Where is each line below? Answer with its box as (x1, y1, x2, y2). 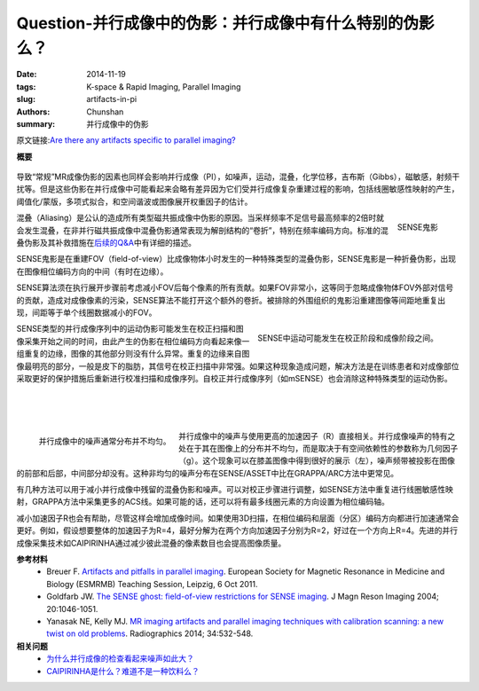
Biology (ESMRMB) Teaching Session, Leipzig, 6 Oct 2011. (46, 578, 258, 589)
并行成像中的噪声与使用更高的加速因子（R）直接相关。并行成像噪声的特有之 (178, 430, 456, 441)
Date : (16, 69, 37, 80)
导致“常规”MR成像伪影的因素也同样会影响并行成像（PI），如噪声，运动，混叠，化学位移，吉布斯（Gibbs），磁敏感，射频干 (16, 171, 460, 182)
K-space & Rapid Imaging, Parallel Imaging (86, 81, 241, 92)
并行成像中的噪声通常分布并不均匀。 (38, 436, 171, 447)
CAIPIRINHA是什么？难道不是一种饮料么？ (46, 665, 200, 676)
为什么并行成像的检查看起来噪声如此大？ (46, 653, 194, 664)
